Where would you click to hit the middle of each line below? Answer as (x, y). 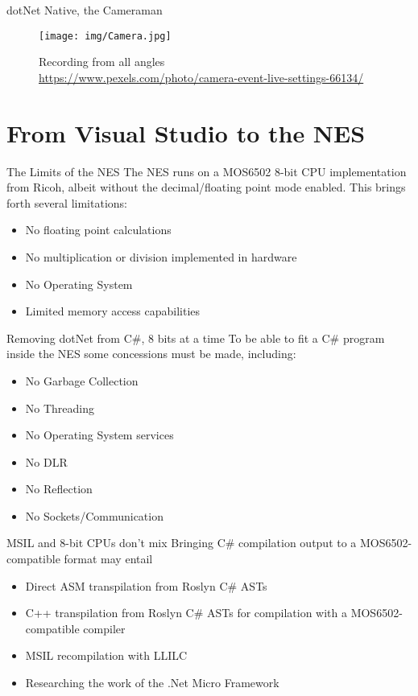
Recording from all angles (102, 62)
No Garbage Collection (82, 380)
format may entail (108, 559)
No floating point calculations (98, 230)
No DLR (46, 461)
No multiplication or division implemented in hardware (161, 256)
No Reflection (59, 489)
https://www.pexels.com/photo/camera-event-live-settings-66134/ (201, 77)
